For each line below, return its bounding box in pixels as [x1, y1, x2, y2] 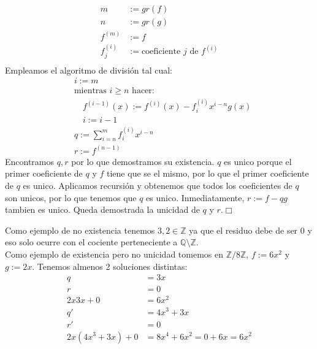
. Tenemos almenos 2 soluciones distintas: [32, 259, 188, 272]
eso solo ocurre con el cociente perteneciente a [5, 236, 178, 248]
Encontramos [5, 155, 55, 167]
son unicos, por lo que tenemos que [5, 191, 137, 204]
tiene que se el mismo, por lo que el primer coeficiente [107, 167, 309, 180]
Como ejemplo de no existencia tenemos [5, 223, 155, 236]
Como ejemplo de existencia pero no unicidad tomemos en [5, 248, 223, 261]
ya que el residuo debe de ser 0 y [189, 223, 312, 236]
